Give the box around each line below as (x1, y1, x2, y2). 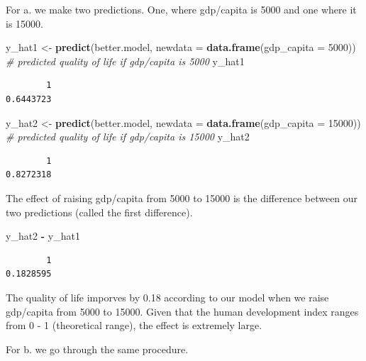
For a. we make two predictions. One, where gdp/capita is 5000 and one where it (6, 2, 357, 16)
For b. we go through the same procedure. (6, 341, 189, 356)
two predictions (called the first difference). (6, 204, 193, 219)
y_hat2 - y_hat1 (6, 228, 80, 243)
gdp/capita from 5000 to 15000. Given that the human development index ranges (6, 304, 359, 318)
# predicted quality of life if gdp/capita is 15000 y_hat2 (6, 129, 250, 144)
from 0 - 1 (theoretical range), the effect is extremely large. (6, 318, 262, 333)
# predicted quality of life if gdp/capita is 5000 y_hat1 (6, 53, 245, 68)
